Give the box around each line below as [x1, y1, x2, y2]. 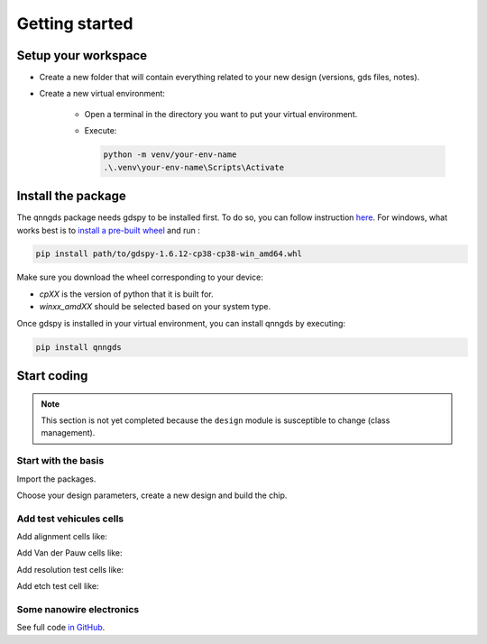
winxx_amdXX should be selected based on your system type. [39, 301, 271, 312]
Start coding [16, 368, 88, 383]
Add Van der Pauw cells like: [16, 547, 123, 558]
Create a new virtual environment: [39, 88, 166, 99]
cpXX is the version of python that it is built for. [39, 289, 214, 299]
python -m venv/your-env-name [103, 150, 237, 160]
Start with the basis [16, 455, 105, 467]
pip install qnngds [35, 342, 122, 352]
